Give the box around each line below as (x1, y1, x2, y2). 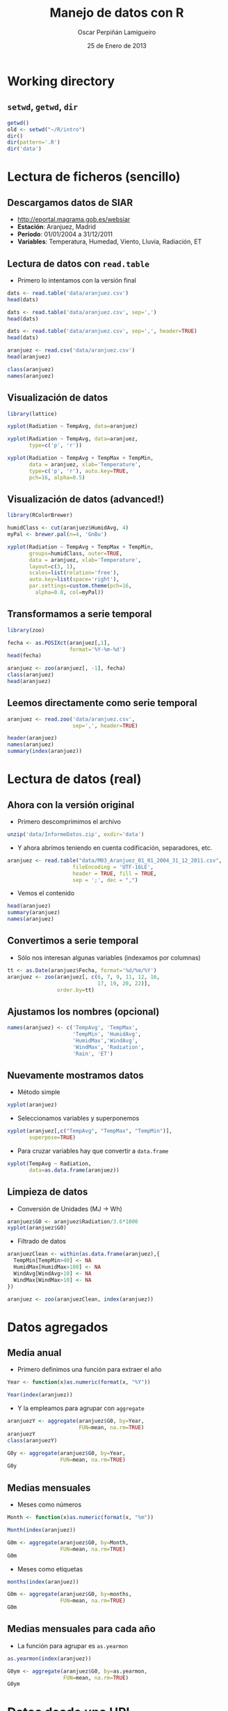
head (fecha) (7, 652, 42, 659)
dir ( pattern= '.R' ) (7, 139, 60, 146)
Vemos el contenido (17, 889, 75, 897)
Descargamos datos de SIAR (7, 197, 133, 209)
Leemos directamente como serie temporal (7, 697, 197, 709)
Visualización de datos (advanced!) (7, 493, 165, 505)
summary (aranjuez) (7, 909, 60, 916)
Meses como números (17, 1500, 82, 1509)
